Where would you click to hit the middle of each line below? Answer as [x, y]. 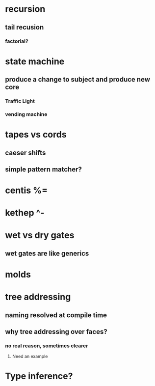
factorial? [17, 41]
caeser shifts [26, 152]
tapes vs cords [36, 135]
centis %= [26, 191]
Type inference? [39, 376]
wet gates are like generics [47, 253]
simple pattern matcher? [43, 169]
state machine [35, 61]
